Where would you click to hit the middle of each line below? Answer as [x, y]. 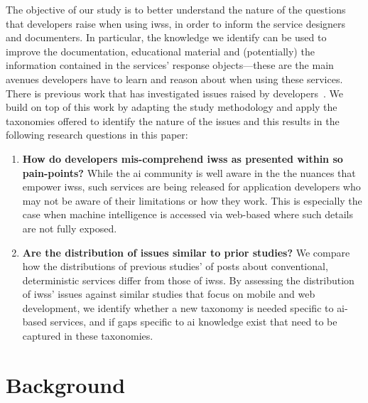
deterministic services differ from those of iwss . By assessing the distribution [188, 280]
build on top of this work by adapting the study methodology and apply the [172, 107]
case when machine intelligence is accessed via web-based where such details [188, 214]
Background [66, 384]
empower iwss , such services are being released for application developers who [191, 187]
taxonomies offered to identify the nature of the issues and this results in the [173, 120]
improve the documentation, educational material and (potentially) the [160, 51]
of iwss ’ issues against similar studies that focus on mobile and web [169, 294]
